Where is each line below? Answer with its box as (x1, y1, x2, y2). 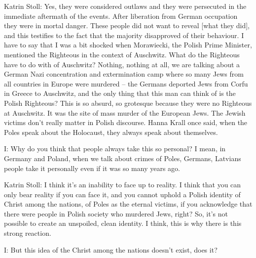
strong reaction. (4, 228, 51, 238)
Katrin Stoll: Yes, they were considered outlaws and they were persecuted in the (4, 1, 247, 11)
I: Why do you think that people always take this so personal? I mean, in (4, 143, 226, 154)
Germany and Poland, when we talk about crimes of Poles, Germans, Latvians (4, 153, 241, 163)
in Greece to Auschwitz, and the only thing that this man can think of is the (4, 88, 236, 98)
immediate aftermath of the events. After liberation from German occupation (4, 10, 238, 21)
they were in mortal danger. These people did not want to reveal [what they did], (4, 20, 250, 31)
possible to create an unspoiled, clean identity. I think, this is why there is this (4, 218, 242, 228)
